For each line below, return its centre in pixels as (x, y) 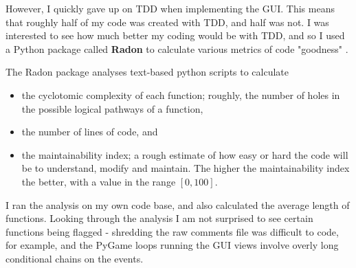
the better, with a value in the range (99, 181)
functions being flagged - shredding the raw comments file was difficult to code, (172, 231)
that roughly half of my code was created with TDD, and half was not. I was (167, 22)
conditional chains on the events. (75, 258)
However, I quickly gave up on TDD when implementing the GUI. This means (170, 8)
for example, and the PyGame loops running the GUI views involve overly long (172, 245)
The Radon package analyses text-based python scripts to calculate (147, 72)
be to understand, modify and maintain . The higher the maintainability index (186, 168)
